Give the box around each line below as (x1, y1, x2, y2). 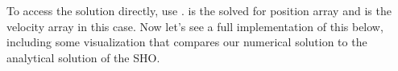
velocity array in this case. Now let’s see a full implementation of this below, (6, 18, 383, 34)
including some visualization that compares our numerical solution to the (6, 34, 367, 50)
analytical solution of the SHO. (6, 49, 160, 65)
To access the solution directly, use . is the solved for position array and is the (6, 2, 392, 18)
